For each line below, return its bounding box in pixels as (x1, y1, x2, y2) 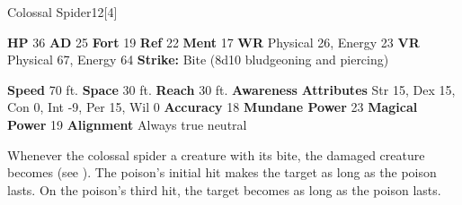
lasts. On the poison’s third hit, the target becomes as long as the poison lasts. (7, 180, 441, 199)
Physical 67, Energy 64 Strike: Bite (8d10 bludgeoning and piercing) (7, 50, 389, 69)
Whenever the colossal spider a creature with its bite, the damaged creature (7, 145, 425, 164)
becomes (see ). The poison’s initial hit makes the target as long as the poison (7, 163, 437, 182)
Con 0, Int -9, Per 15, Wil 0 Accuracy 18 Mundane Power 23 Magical (7, 98, 418, 116)
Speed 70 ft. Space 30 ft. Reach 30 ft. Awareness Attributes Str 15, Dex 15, (7, 80, 456, 98)
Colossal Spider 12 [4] (7, 3, 118, 21)
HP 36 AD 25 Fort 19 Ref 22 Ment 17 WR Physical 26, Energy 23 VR (7, 32, 420, 51)
